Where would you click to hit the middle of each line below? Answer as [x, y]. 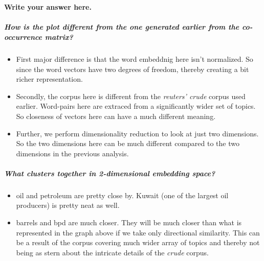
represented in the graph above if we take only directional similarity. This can [138, 232]
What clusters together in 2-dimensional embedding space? [110, 173]
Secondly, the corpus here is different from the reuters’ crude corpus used [131, 96]
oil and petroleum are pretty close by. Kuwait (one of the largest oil [122, 195]
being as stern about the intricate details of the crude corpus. [112, 252]
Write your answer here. [48, 7]
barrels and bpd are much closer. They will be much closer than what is [129, 222]
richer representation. [49, 79]
